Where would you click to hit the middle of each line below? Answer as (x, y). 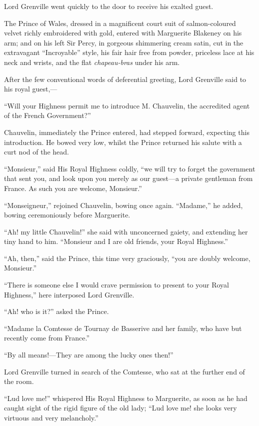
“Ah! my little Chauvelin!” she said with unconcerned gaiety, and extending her (126, 231)
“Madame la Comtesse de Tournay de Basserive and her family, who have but (123, 328)
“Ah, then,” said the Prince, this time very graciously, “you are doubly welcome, (127, 258)
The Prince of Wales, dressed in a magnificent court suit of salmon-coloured (120, 23)
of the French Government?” (47, 115)
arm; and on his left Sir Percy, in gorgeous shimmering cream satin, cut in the (124, 42)
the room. (19, 381)
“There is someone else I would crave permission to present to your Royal (116, 285)
